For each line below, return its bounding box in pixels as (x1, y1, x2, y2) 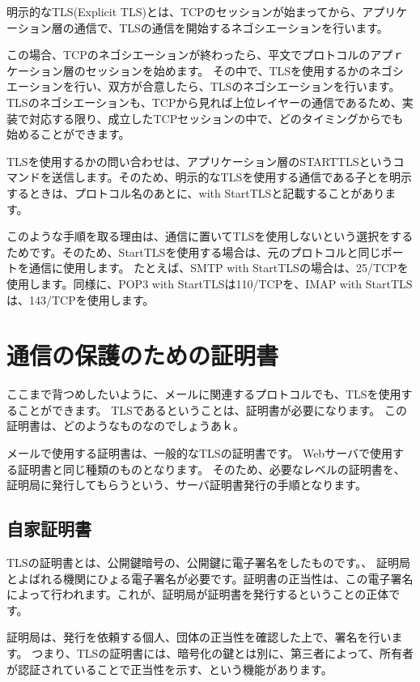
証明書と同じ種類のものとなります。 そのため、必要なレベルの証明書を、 (17, 460, 405, 477)
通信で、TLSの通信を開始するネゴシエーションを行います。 (74, 19, 388, 36)
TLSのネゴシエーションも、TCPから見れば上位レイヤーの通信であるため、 (6, 93, 402, 110)
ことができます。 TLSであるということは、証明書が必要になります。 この (17, 401, 408, 418)
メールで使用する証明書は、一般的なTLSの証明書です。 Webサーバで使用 (6, 445, 392, 461)
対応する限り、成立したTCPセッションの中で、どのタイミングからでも (28, 109, 404, 126)
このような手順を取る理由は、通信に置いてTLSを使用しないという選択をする (6, 228, 414, 245)
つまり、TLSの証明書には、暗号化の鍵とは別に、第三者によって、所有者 (32, 644, 414, 661)
